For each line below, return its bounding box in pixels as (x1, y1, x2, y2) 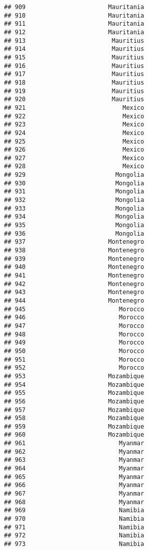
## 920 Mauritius (4, 96, 144, 103)
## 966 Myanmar (4, 482, 144, 489)
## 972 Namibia (4, 532, 144, 539)
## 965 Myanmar (4, 473, 144, 480)
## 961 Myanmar (4, 440, 144, 447)
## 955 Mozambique (4, 389, 144, 397)
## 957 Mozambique (4, 406, 144, 414)
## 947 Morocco (4, 322, 144, 329)
